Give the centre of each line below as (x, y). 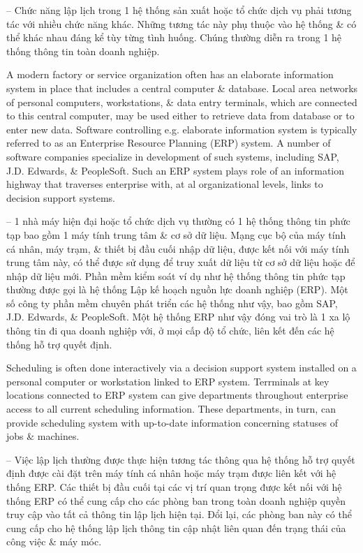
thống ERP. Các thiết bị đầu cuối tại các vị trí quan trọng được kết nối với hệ (174, 487)
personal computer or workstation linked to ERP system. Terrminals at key (168, 381)
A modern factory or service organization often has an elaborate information (170, 74)
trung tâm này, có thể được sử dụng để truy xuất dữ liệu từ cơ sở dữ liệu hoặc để (181, 262)
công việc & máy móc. (54, 541)
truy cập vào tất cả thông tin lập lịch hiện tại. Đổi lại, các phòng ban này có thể (179, 514)
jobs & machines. (43, 436)
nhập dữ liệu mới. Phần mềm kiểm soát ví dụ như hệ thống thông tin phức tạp (176, 275)
